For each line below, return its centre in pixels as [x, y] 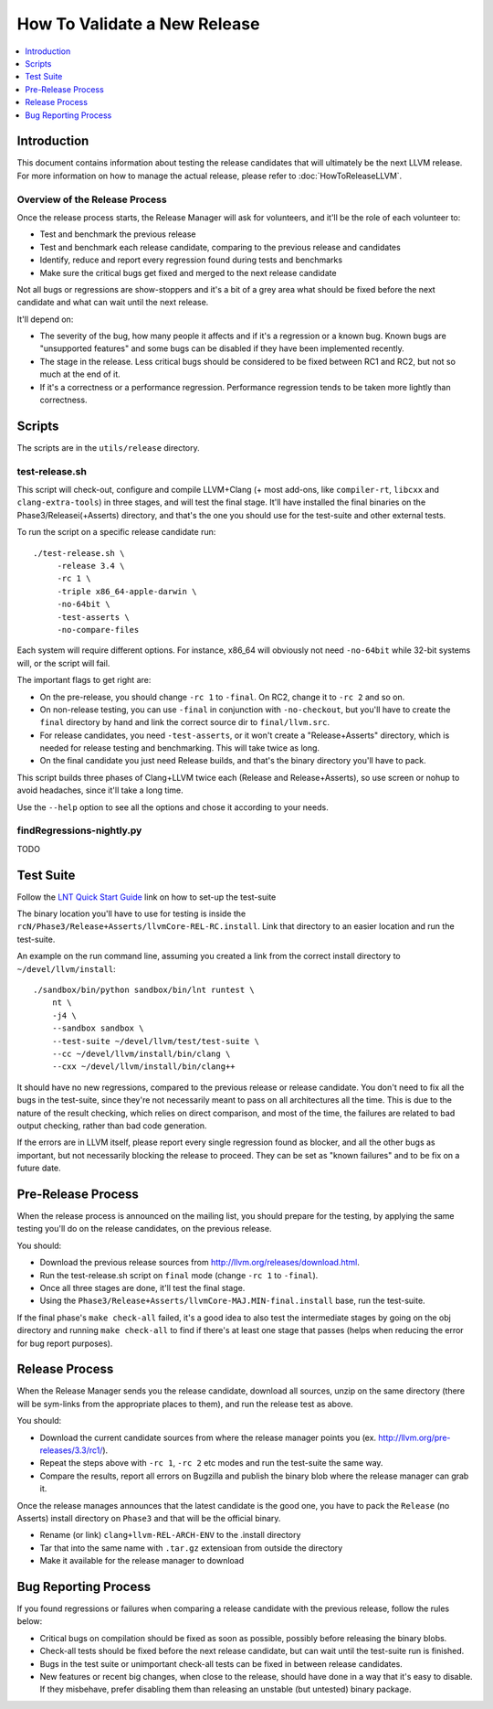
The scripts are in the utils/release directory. [108, 447]
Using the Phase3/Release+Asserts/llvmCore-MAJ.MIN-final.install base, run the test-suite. [232, 1301]
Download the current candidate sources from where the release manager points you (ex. [208, 1437]
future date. [39, 1168]
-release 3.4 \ [91, 566]
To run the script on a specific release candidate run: [116, 532]
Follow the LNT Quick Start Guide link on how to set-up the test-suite [147, 897]
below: [30, 1621]
